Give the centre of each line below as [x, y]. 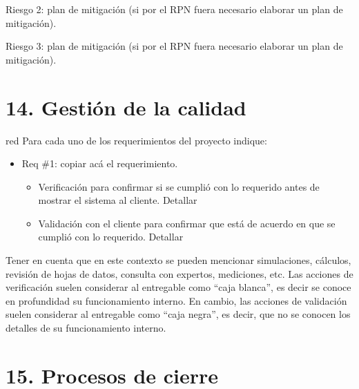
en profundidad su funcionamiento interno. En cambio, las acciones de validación [176, 300]
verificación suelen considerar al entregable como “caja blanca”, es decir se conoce [178, 287]
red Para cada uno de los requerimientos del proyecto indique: [136, 140]
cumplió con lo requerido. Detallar [111, 237]
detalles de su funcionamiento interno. [86, 328]
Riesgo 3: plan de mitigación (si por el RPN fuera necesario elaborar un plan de [174, 46]
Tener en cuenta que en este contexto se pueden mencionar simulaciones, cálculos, [178, 260]
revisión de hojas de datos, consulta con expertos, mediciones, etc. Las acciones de [179, 273]
